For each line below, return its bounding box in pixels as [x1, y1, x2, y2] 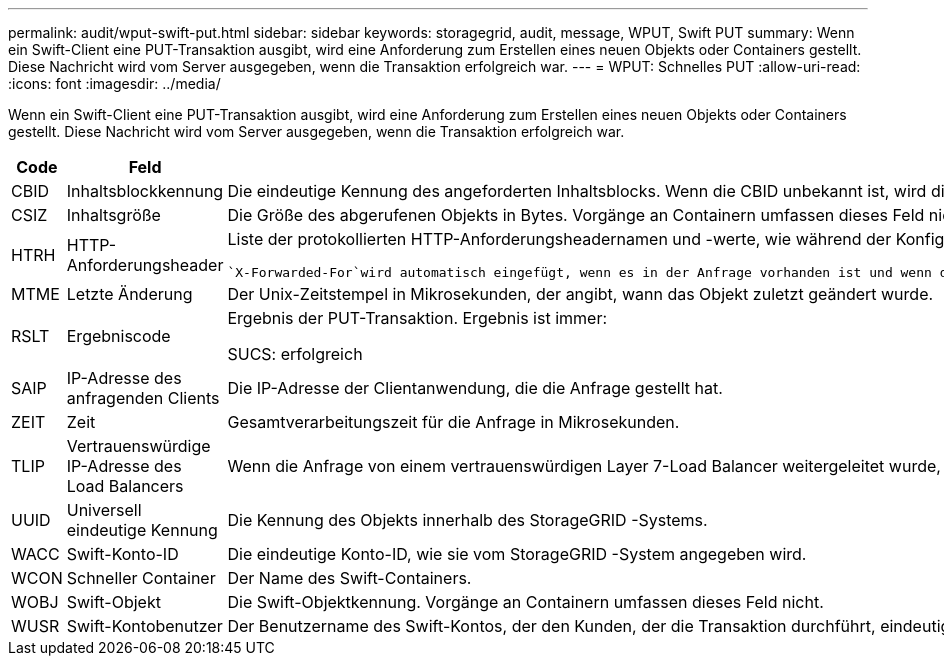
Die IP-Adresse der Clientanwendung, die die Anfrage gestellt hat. [227, 378, 723, 398]
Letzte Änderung [66, 284, 193, 304]
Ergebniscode [66, 326, 171, 346]
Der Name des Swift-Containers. [227, 568, 472, 588]
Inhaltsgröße [66, 205, 161, 225]
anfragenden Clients [66, 388, 220, 408]
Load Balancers [66, 476, 184, 496]
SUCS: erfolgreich [227, 344, 363, 364]
